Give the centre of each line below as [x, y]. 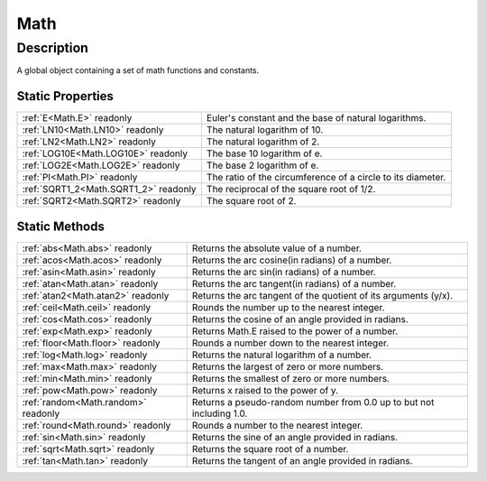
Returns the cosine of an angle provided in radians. [300, 319]
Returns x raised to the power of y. [265, 390]
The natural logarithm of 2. [263, 142]
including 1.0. [220, 413]
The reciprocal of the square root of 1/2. [291, 190]
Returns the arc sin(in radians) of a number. [284, 272]
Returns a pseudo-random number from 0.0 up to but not [313, 402]
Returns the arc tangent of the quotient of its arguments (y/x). [322, 295]
